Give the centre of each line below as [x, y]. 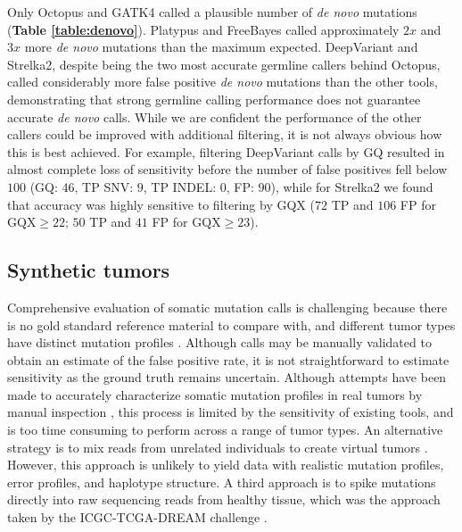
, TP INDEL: [180, 186]
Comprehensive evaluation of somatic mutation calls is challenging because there [227, 307]
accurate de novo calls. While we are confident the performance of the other [214, 116]
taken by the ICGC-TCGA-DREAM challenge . [137, 517]
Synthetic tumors [89, 270]
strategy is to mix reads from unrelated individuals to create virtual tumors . [218, 447]
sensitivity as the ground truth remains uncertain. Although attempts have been [227, 377]
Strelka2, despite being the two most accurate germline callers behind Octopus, [224, 64]
